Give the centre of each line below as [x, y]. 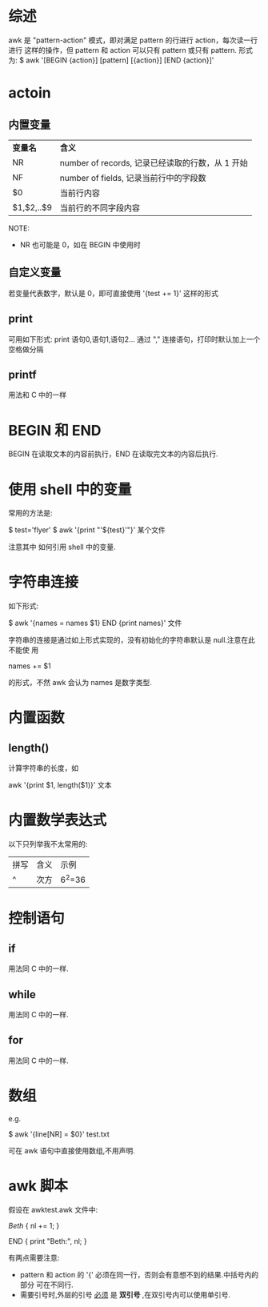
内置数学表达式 [58, 820]
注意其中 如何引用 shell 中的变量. [62, 547]
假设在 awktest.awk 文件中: [53, 1209]
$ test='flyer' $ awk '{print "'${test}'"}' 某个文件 [87, 530]
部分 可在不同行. [46, 1285]
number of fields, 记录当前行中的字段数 [133, 178]
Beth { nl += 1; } [34, 1225]
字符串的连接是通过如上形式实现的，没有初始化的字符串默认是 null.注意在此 [132, 640]
